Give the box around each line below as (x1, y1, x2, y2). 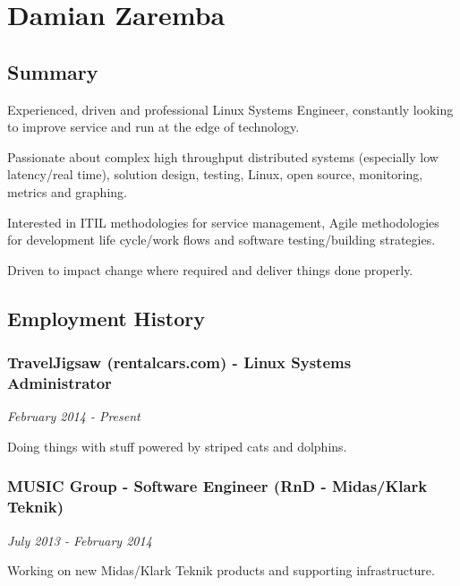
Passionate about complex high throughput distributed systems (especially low (7, 147, 439, 166)
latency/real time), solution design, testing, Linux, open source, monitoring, (7, 165, 423, 184)
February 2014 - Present (7, 407, 141, 426)
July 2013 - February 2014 (7, 530, 152, 549)
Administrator (7, 371, 112, 393)
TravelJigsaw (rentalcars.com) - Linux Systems (7, 351, 352, 374)
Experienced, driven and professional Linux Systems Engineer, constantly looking (7, 99, 454, 118)
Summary (7, 57, 98, 85)
